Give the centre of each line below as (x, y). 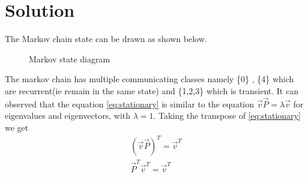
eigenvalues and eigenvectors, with (68, 115)
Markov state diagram (70, 58)
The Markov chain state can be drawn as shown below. (106, 39)
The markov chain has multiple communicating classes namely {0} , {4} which (149, 79)
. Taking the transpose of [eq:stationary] (227, 115)
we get (17, 127)
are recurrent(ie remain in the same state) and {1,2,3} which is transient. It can (152, 90)
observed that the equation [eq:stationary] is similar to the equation (130, 103)
